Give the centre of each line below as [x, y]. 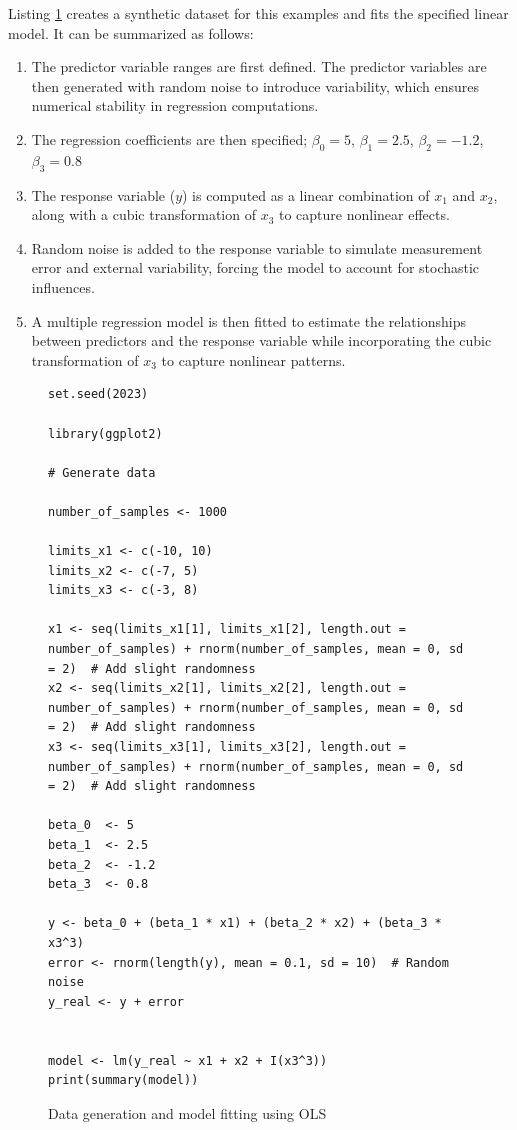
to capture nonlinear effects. [364, 214]
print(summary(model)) [123, 1080]
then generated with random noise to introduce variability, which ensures [255, 85]
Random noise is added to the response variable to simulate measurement [257, 247]
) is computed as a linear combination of [306, 194]
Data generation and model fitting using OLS [187, 1112]
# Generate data [102, 472]
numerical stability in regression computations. [175, 105]
